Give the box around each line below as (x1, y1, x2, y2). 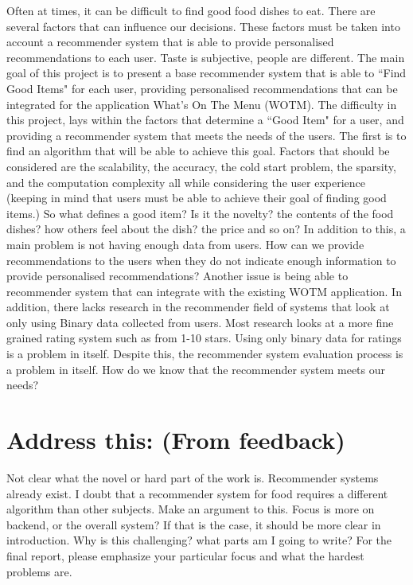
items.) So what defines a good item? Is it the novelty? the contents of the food (6, 205, 394, 221)
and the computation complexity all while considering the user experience (6, 174, 365, 190)
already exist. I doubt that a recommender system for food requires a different (6, 485, 388, 501)
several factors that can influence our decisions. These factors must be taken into (6, 18, 400, 34)
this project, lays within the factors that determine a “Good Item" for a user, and (6, 111, 404, 128)
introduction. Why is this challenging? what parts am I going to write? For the (6, 532, 392, 548)
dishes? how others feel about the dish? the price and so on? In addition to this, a (6, 220, 406, 237)
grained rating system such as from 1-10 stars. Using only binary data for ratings (6, 330, 402, 346)
